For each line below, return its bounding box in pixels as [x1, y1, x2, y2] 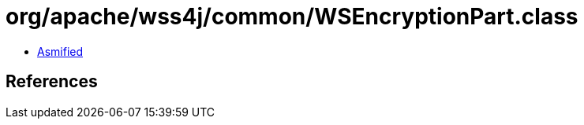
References [6, 72, 98, 92]
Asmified [37, 44, 84, 58]
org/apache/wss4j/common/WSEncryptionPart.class [6, 3, 578, 30]
